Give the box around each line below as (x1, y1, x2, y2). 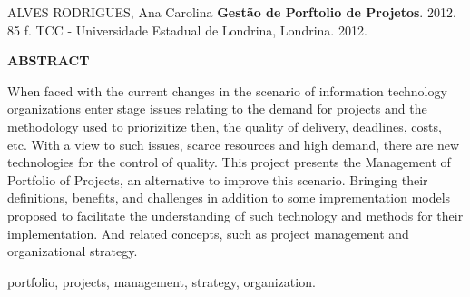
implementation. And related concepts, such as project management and (7, 223, 409, 243)
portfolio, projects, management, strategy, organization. (7, 272, 316, 291)
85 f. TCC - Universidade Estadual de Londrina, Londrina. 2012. (7, 20, 367, 39)
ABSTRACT (7, 51, 90, 70)
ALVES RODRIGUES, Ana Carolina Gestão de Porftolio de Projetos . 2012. (7, 3, 456, 21)
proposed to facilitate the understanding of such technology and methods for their (7, 205, 464, 224)
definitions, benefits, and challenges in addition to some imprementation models (7, 188, 451, 207)
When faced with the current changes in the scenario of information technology (7, 81, 447, 100)
